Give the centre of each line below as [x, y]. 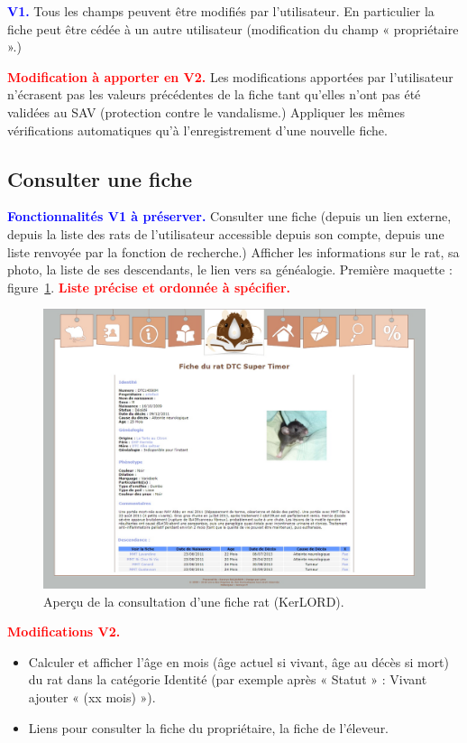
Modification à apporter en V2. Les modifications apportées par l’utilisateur [230, 76]
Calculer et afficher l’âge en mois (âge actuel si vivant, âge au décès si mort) [239, 661]
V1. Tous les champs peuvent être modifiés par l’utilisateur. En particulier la [221, 11]
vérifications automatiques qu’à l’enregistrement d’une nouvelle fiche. [197, 130]
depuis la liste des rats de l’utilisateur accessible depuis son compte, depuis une [226, 233]
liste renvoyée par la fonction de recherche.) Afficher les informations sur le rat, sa [233, 251]
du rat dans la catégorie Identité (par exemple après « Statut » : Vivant [228, 679]
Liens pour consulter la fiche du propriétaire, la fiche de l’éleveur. [209, 727]
